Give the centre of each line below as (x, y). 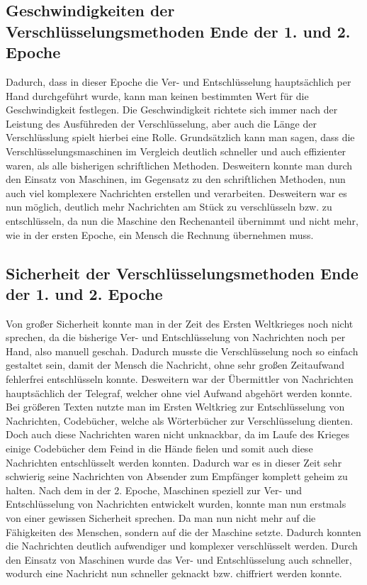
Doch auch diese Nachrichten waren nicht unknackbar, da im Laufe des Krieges (177, 434)
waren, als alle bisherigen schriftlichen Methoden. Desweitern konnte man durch (179, 165)
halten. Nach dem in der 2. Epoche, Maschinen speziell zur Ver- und (154, 490)
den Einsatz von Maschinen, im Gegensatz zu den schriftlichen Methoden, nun (176, 179)
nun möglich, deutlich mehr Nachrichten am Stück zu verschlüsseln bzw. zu (169, 207)
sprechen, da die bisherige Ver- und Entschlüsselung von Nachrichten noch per (176, 337)
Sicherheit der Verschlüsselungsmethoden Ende (182, 273)
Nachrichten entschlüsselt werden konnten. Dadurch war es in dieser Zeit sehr (174, 462)
